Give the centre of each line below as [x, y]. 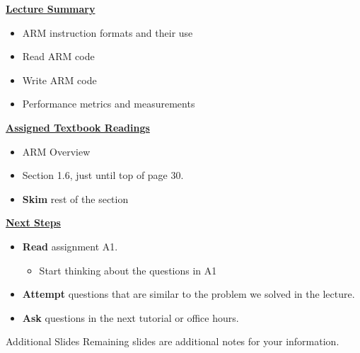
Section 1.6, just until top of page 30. [103, 175]
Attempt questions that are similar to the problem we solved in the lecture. [188, 294]
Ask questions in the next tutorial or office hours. [130, 317]
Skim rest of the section [75, 198]
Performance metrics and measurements [109, 104]
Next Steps [33, 222]
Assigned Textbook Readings [78, 127]
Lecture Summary [51, 8]
